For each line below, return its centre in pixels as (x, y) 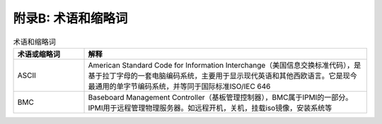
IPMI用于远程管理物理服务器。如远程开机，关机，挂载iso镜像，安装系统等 (210, 108)
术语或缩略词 (39, 54)
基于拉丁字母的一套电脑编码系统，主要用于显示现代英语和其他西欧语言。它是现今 (222, 75)
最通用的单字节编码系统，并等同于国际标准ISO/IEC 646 (179, 86)
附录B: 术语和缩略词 (70, 18)
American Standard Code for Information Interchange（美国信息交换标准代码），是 (225, 65)
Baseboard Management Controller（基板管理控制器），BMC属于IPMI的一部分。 (220, 97)
